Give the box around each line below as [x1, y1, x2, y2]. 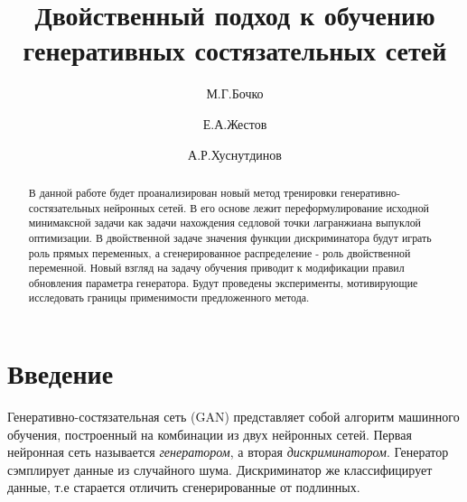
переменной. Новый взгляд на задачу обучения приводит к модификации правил [28, 260, 405, 275]
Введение [7, 355, 114, 392]
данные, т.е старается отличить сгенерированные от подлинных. [7, 478, 360, 497]
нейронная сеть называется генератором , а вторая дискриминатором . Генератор [7, 442, 449, 461]
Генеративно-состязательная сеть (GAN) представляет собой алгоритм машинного [7, 407, 460, 426]
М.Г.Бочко [206, 84, 264, 103]
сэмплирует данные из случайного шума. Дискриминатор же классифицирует [7, 460, 433, 479]
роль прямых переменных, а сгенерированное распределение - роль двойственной [28, 245, 411, 260]
